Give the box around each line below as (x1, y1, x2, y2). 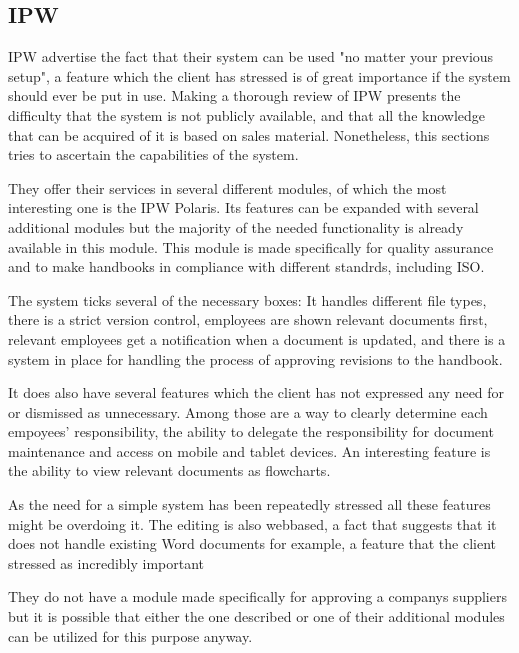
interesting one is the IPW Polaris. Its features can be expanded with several (8, 197, 479, 218)
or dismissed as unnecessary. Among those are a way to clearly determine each (8, 401, 488, 422)
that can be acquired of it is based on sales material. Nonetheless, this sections (8, 124, 490, 145)
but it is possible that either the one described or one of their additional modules (8, 606, 505, 627)
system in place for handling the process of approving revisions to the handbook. (8, 348, 503, 369)
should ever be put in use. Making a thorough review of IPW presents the (8, 85, 461, 106)
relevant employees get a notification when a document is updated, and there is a (8, 328, 506, 349)
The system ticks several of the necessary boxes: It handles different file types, (8, 289, 487, 310)
